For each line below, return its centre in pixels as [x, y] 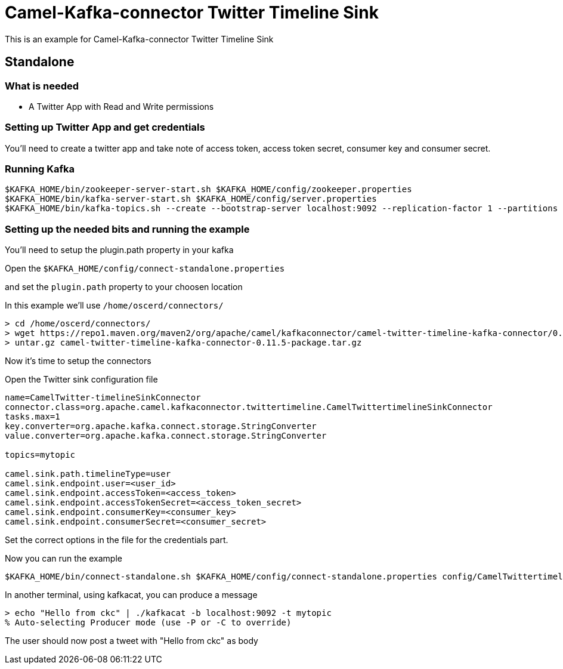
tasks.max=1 [33, 417]
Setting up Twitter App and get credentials [105, 127]
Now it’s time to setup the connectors [78, 361]
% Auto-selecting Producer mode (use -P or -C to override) [148, 623]
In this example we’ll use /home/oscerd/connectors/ [114, 306]
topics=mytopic [40, 455]
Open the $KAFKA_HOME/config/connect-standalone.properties [145, 269]
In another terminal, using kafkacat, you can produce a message [131, 595]
